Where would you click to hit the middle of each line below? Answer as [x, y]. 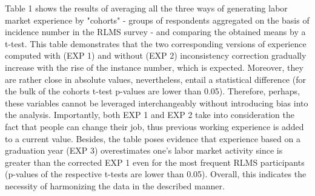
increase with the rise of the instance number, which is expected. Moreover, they [154, 67]
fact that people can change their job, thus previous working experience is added [154, 126]
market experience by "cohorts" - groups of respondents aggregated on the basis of [157, 20]
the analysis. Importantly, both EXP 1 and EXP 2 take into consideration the [150, 115]
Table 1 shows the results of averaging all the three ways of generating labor [146, 8]
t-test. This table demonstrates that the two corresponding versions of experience [156, 43]
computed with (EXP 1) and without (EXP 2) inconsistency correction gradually [156, 55]
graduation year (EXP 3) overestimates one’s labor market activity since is [144, 150]
